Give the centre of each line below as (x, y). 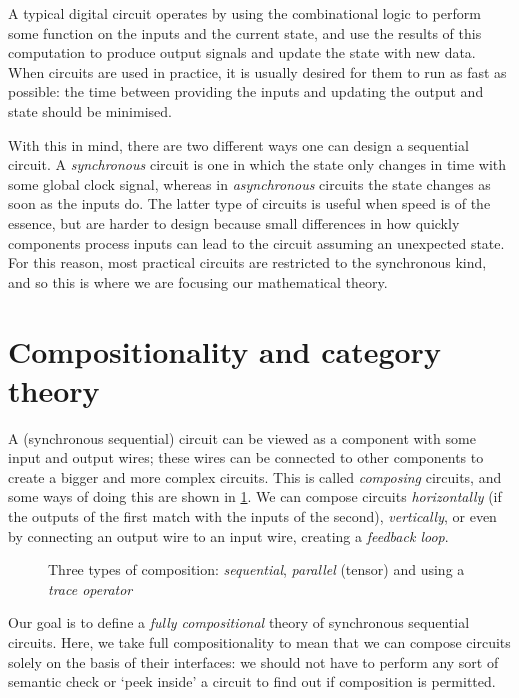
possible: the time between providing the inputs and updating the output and (246, 91)
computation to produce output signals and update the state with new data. (242, 52)
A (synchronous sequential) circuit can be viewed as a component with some (242, 437)
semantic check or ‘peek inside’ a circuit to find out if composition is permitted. (252, 681)
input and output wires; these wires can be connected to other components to (246, 457)
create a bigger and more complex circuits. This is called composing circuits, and (255, 476)
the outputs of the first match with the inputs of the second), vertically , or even (252, 516)
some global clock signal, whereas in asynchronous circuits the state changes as (249, 183)
